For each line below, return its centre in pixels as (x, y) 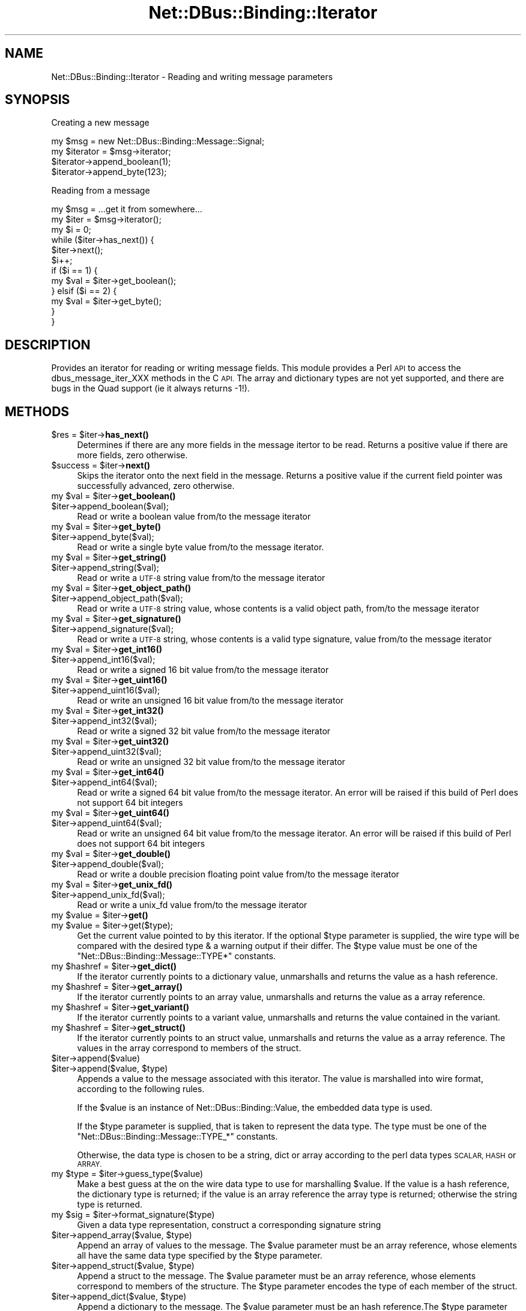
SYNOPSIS (38, 100)
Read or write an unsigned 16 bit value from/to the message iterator (210, 701)
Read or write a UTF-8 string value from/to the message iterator (201, 578)
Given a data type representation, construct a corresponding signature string (229, 1225)
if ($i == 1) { (74, 271)
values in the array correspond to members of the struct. (189, 1048)
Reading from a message (101, 191)
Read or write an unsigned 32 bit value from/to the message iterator (211, 762)
